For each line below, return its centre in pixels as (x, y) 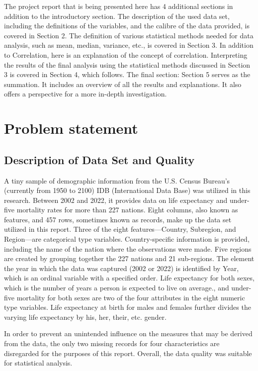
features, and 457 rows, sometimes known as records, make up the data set (118, 219)
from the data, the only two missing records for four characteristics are (112, 343)
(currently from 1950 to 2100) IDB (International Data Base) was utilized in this (127, 190)
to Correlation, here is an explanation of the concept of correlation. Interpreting (126, 54)
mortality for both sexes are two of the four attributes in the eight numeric (131, 297)
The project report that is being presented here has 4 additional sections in (119, 6)
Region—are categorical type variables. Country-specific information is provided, (127, 239)
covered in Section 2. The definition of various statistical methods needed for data (129, 35)
